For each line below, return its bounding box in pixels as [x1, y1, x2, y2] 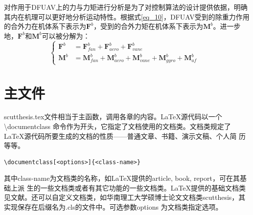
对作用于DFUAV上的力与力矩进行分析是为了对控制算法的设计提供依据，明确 [4, 2, 248, 12]
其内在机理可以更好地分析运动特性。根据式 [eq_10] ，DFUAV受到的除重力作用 [4, 11, 250, 21]
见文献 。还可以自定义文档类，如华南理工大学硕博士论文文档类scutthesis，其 [4, 192, 246, 202]
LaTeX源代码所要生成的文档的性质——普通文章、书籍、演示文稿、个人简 [4, 130, 237, 141]
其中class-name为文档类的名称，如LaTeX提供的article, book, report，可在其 [4, 173, 240, 183]
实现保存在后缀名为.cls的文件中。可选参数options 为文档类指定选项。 [4, 202, 223, 212]
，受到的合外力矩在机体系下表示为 [93, 21, 204, 31]
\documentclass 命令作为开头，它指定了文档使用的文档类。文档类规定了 [4, 121, 231, 131]
